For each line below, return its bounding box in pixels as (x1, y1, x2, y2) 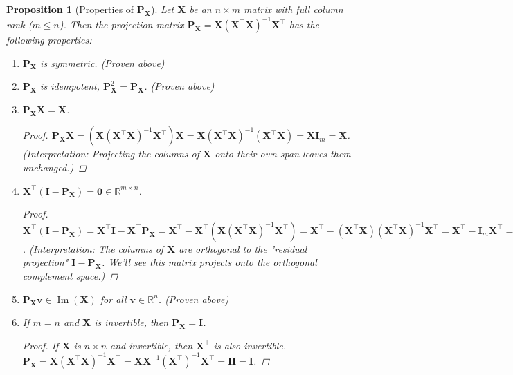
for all (100, 291, 127, 306)
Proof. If (22, 338, 59, 352)
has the (289, 17, 320, 32)
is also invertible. (213, 338, 286, 352)
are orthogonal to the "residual (179, 241, 307, 256)
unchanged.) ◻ (22, 160, 87, 175)
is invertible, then (94, 315, 169, 329)
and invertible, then (110, 338, 193, 352)
